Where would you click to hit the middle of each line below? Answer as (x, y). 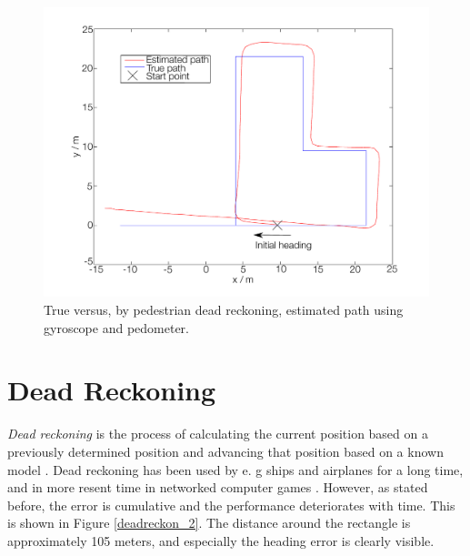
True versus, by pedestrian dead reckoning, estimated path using (224, 309)
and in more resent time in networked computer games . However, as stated (218, 487)
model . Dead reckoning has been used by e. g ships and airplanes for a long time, (235, 469)
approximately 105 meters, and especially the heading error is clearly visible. (221, 540)
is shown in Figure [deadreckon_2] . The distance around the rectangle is (209, 523)
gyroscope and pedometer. (116, 327)
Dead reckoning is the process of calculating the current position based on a (218, 434)
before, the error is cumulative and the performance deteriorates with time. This (231, 505)
